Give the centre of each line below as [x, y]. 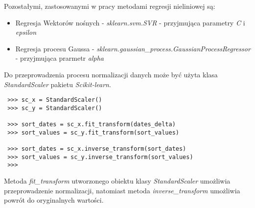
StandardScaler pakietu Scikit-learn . [58, 84]
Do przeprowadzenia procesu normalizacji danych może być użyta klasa [111, 74]
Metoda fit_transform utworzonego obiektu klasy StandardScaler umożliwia [117, 181]
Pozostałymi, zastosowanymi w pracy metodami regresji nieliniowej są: [110, 6]
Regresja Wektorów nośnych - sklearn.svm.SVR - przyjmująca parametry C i [130, 22]
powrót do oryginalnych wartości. [54, 200]
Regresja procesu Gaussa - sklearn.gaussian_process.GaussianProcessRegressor [133, 48]
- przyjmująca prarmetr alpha [59, 58]
